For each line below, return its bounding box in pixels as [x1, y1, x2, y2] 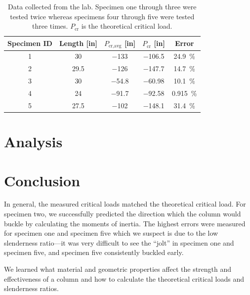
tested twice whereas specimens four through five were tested [10, 11, 195, 21]
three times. [32, 21, 68, 31]
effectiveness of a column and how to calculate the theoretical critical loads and [4, 273, 244, 284]
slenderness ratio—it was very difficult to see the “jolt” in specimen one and [4, 237, 234, 248]
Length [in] [59, 38, 97, 48]
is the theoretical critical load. [81, 21, 172, 31]
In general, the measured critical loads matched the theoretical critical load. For [4, 199, 246, 209]
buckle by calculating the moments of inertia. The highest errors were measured [4, 218, 246, 228]
